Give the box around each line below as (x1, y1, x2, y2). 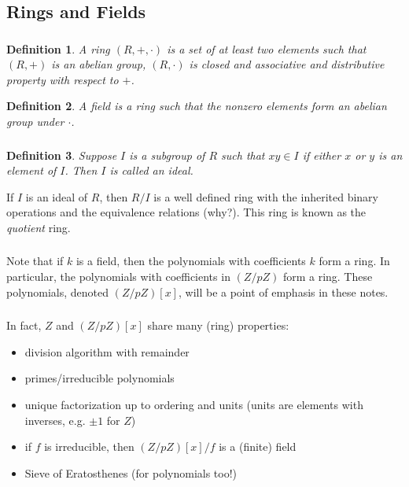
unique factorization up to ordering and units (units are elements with (24, 396, 363, 412)
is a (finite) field (219, 438, 297, 455)
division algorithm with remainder (24, 343, 190, 360)
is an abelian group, (51, 56, 146, 72)
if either (302, 146, 341, 163)
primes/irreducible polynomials (24, 370, 175, 386)
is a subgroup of (129, 146, 205, 163)
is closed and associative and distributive (189, 56, 385, 72)
